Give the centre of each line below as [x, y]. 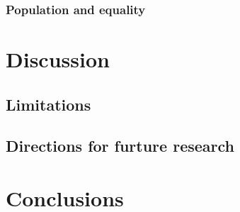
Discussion [58, 59]
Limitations [48, 104]
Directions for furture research [120, 146]
